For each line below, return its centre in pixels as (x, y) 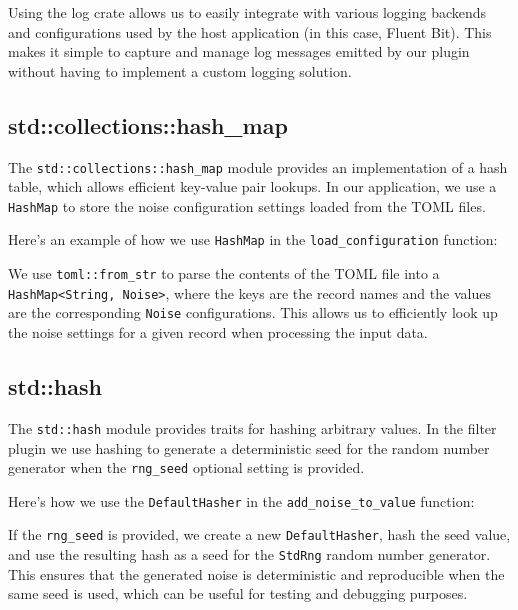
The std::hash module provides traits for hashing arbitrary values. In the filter (252, 427)
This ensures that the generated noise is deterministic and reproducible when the (256, 573)
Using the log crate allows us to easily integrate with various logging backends (247, 12)
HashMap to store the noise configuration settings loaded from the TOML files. (247, 205)
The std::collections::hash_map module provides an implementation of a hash (258, 166)
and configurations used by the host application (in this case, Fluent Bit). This (250, 31)
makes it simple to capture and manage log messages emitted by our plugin (239, 51)
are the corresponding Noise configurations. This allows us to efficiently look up (253, 312)
